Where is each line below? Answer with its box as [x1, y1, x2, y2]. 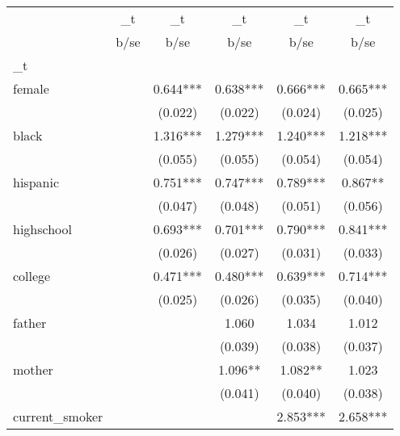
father [13, 313, 47, 332]
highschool [13, 220, 72, 238]
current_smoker [13, 407, 103, 426]
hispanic [13, 173, 59, 191]
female [13, 79, 49, 98]
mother [13, 360, 53, 379]
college [13, 266, 51, 285]
